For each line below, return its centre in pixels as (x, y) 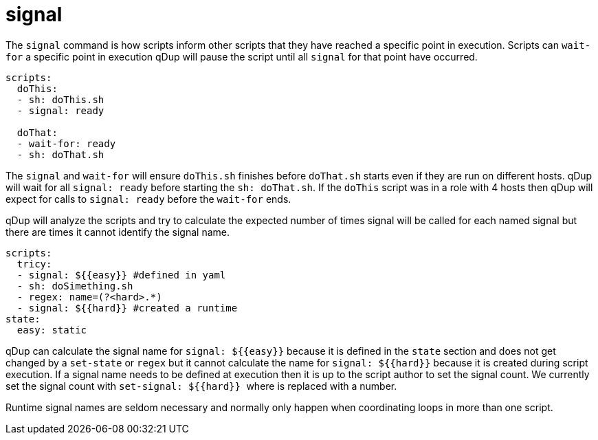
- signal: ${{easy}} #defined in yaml (121, 275)
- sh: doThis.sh (60, 99)
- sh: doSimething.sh (75, 286)
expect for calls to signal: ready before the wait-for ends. (148, 199)
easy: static (52, 330)
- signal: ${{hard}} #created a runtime (127, 308)
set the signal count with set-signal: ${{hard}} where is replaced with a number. (201, 386)
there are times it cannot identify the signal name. (118, 232)
